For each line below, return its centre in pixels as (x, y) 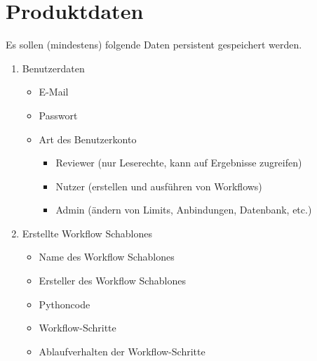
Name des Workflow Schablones (107, 257)
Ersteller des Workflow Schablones (112, 281)
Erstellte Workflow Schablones (87, 233)
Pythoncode (65, 304)
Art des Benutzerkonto (88, 139)
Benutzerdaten (53, 68)
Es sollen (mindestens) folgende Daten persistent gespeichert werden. (154, 45)
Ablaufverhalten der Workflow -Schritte (122, 351)
